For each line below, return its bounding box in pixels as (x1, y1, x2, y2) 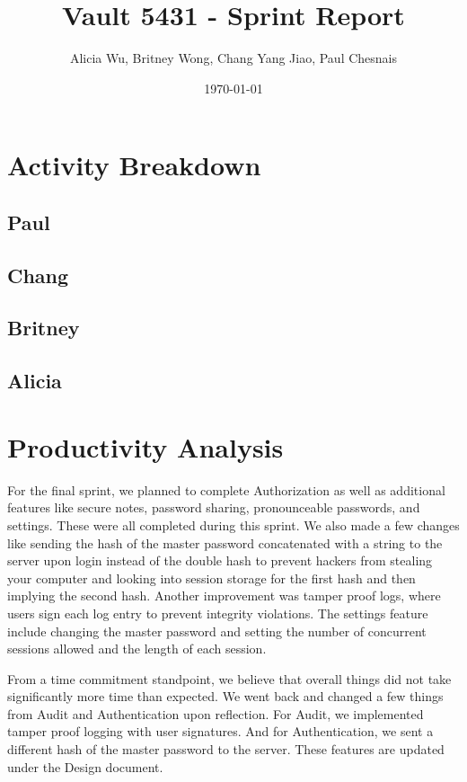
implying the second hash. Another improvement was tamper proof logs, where (7, 586, 441, 605)
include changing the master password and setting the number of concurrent (7, 621, 427, 640)
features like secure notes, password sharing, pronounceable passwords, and (7, 498, 420, 517)
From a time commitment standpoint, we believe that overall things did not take (7, 669, 452, 688)
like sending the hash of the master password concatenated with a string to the (7, 533, 443, 552)
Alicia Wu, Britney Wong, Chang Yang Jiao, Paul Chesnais (69, 49, 398, 67)
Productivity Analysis (7, 428, 284, 465)
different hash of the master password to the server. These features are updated (7, 740, 445, 759)
